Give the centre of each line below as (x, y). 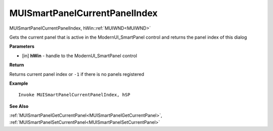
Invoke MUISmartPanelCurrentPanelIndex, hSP (75, 95)
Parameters (22, 46)
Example (19, 83)
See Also (19, 106)
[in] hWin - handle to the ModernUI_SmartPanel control (80, 56)
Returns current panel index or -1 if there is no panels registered (77, 74)
